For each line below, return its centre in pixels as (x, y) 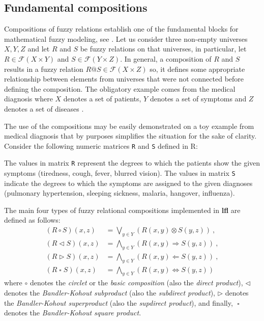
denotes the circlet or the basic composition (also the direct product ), (136, 283)
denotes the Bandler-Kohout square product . (73, 313)
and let (39, 49)
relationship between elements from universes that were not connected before (124, 79)
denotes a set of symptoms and (198, 99)
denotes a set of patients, (102, 99)
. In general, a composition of (166, 58)
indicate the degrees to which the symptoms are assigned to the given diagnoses (128, 183)
